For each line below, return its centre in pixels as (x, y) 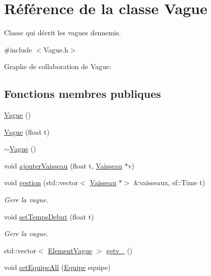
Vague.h (56, 49)
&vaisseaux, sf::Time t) (169, 182)
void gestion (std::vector (41, 182)
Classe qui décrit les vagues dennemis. (63, 33)
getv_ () (119, 250)
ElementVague (70, 250)
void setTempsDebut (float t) (49, 216)
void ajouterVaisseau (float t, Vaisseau (63, 165)
